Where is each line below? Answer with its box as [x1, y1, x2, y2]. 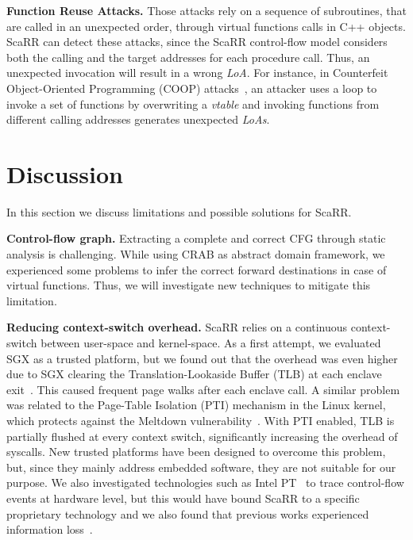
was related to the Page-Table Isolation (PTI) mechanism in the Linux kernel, [6, 396, 386, 413]
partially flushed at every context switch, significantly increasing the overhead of [6, 427, 398, 444]
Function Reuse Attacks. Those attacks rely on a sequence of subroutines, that [6, 2, 407, 18]
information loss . [6, 521, 93, 538]
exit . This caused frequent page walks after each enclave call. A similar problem [6, 381, 400, 397]
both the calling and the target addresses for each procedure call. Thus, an [6, 48, 370, 65]
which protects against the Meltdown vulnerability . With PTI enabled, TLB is [6, 412, 395, 428]
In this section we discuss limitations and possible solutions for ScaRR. [6, 203, 352, 220]
